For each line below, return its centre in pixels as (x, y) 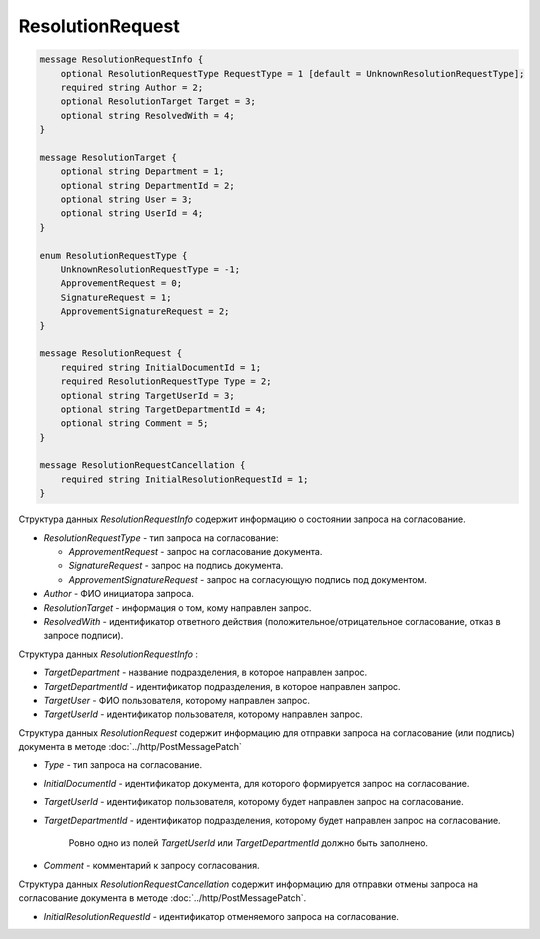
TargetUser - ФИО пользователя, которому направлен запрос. (176, 700)
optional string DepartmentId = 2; (147, 185)
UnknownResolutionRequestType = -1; (150, 269)
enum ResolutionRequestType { (113, 255)
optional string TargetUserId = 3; (147, 395)
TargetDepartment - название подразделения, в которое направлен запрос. (205, 672)
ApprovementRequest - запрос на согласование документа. (195, 552)
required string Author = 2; (132, 87)
